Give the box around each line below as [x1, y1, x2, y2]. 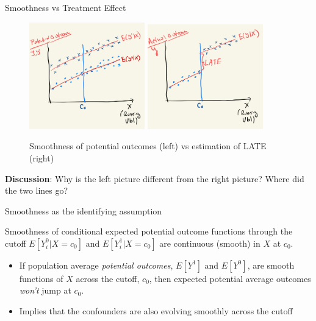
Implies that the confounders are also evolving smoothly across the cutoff [19, 305, 293, 317]
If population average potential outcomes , [19, 258, 173, 271]
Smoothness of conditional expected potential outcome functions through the [5, 225, 293, 238]
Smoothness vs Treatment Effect [5, 1, 126, 13]
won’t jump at [19, 284, 71, 297]
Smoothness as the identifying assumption [5, 204, 162, 217]
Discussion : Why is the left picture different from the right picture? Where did [5, 172, 304, 185]
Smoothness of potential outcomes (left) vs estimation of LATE [29, 139, 267, 152]
